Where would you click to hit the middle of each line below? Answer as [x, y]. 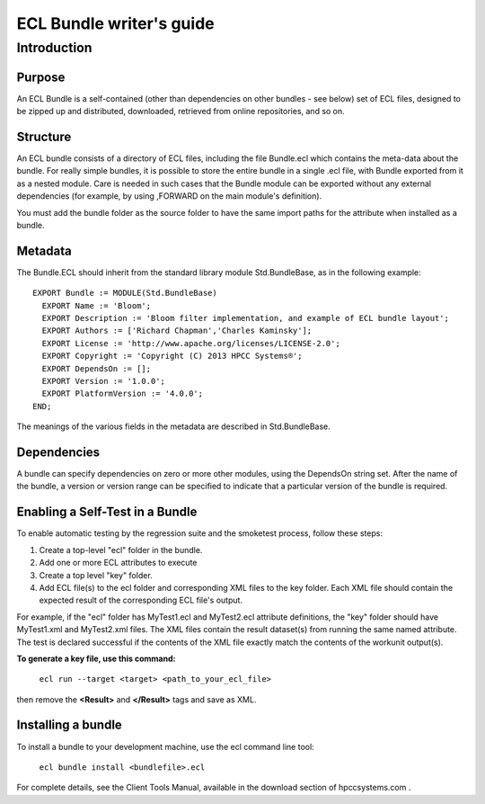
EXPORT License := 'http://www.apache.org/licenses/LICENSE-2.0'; [191, 343]
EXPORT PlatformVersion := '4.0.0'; [123, 394]
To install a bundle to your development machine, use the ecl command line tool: [165, 746]
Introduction [54, 48]
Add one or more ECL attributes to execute [118, 563]
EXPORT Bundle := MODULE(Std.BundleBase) [125, 293]
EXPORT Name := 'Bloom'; [97, 305]
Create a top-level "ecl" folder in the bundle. [121, 549]
